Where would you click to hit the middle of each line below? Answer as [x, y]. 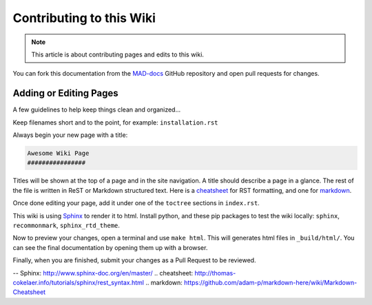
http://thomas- [215, 273]
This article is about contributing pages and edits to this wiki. [118, 54]
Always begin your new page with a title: [70, 135]
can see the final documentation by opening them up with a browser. [110, 247]
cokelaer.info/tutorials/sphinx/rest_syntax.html [79, 282]
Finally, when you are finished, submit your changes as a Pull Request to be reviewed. [134, 260]
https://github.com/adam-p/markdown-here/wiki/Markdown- [270, 282]
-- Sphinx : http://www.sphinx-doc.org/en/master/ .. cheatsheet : [103, 273]
